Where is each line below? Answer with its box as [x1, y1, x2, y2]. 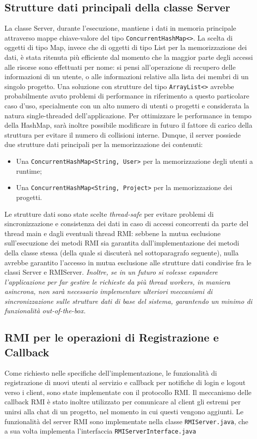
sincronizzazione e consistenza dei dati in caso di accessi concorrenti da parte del [4, 218, 249, 229]
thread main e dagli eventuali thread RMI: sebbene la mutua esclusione [4, 228, 221, 238]
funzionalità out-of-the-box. [4, 305, 86, 316]
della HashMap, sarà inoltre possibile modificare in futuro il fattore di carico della [4, 120, 253, 130]
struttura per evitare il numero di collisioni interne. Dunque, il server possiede [4, 129, 241, 140]
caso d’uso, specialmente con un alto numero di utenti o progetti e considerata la [4, 100, 250, 111]
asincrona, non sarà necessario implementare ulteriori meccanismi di [4, 286, 213, 296]
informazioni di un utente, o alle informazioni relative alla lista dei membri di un [4, 71, 249, 82]
